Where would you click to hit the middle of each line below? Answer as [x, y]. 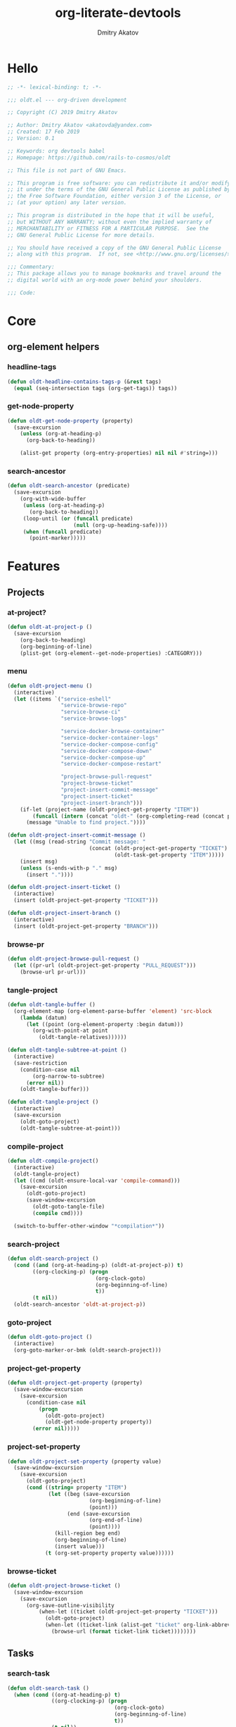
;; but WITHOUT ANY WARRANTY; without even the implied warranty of [110, 222]
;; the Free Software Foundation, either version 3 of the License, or [114, 196]
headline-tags [32, 367]
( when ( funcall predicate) [62, 532]
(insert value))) [80, 1546]
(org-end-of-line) [116, 1520]
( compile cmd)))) [58, 1213]
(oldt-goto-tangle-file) [69, 1207]
